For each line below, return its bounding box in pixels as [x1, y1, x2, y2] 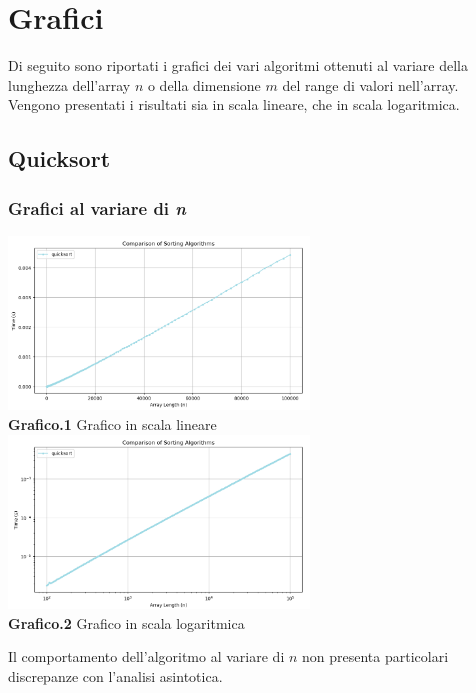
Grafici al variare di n [8, 195, 186, 220]
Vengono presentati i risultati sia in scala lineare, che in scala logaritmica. [8, 94, 460, 115]
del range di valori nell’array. [282, 74, 459, 95]
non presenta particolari [302, 646, 449, 667]
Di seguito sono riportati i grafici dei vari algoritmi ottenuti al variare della [8, 55, 468, 76]
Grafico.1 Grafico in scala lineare [8, 413, 217, 434]
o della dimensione [147, 74, 261, 95]
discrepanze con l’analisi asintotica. [8, 665, 223, 686]
